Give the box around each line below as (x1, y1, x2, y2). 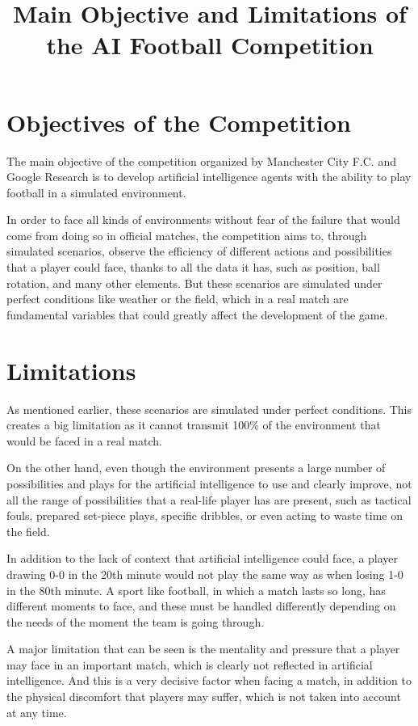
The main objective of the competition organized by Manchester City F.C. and (6, 152, 396, 169)
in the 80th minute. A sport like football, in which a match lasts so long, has (6, 581, 386, 598)
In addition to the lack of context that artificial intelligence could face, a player (6, 550, 399, 567)
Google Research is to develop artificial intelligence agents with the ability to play (6, 168, 412, 185)
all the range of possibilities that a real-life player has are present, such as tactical (6, 491, 412, 508)
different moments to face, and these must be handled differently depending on (6, 597, 396, 614)
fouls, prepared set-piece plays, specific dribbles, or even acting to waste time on (6, 507, 403, 524)
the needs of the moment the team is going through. (6, 613, 265, 630)
